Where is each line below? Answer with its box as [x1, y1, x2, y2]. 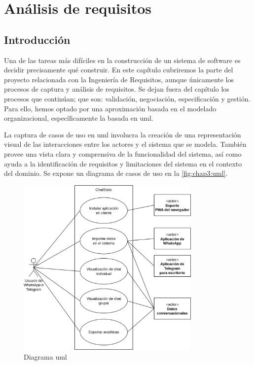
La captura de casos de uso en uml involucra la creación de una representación [4, 129, 241, 139]
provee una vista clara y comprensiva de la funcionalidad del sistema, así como [4, 148, 242, 159]
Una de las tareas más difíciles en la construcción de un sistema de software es [4, 55, 241, 65]
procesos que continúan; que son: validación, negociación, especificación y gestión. [4, 93, 251, 103]
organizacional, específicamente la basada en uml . [4, 113, 153, 123]
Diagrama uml [24, 351, 67, 362]
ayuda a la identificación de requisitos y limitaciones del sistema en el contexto [4, 158, 242, 168]
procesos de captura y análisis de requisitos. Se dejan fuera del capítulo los [4, 84, 229, 94]
